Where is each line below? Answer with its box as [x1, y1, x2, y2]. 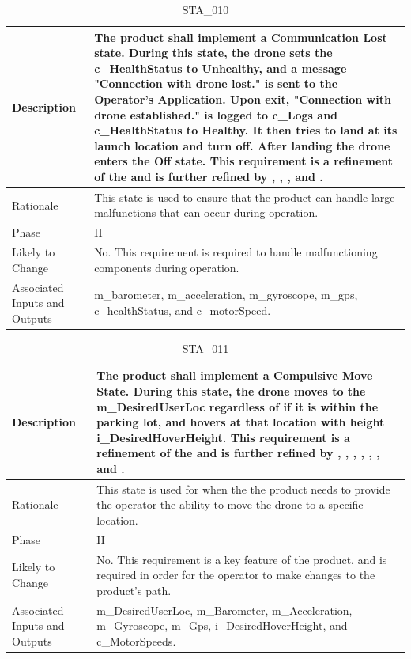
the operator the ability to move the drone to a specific [96, 496, 364, 513]
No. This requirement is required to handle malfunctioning [94, 244, 378, 260]
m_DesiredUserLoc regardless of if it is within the [96, 398, 379, 415]
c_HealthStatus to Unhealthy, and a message [94, 59, 347, 76]
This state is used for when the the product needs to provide [96, 480, 390, 497]
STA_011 [182, 339, 229, 356]
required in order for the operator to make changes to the [96, 566, 375, 583]
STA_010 [182, 2, 229, 17]
